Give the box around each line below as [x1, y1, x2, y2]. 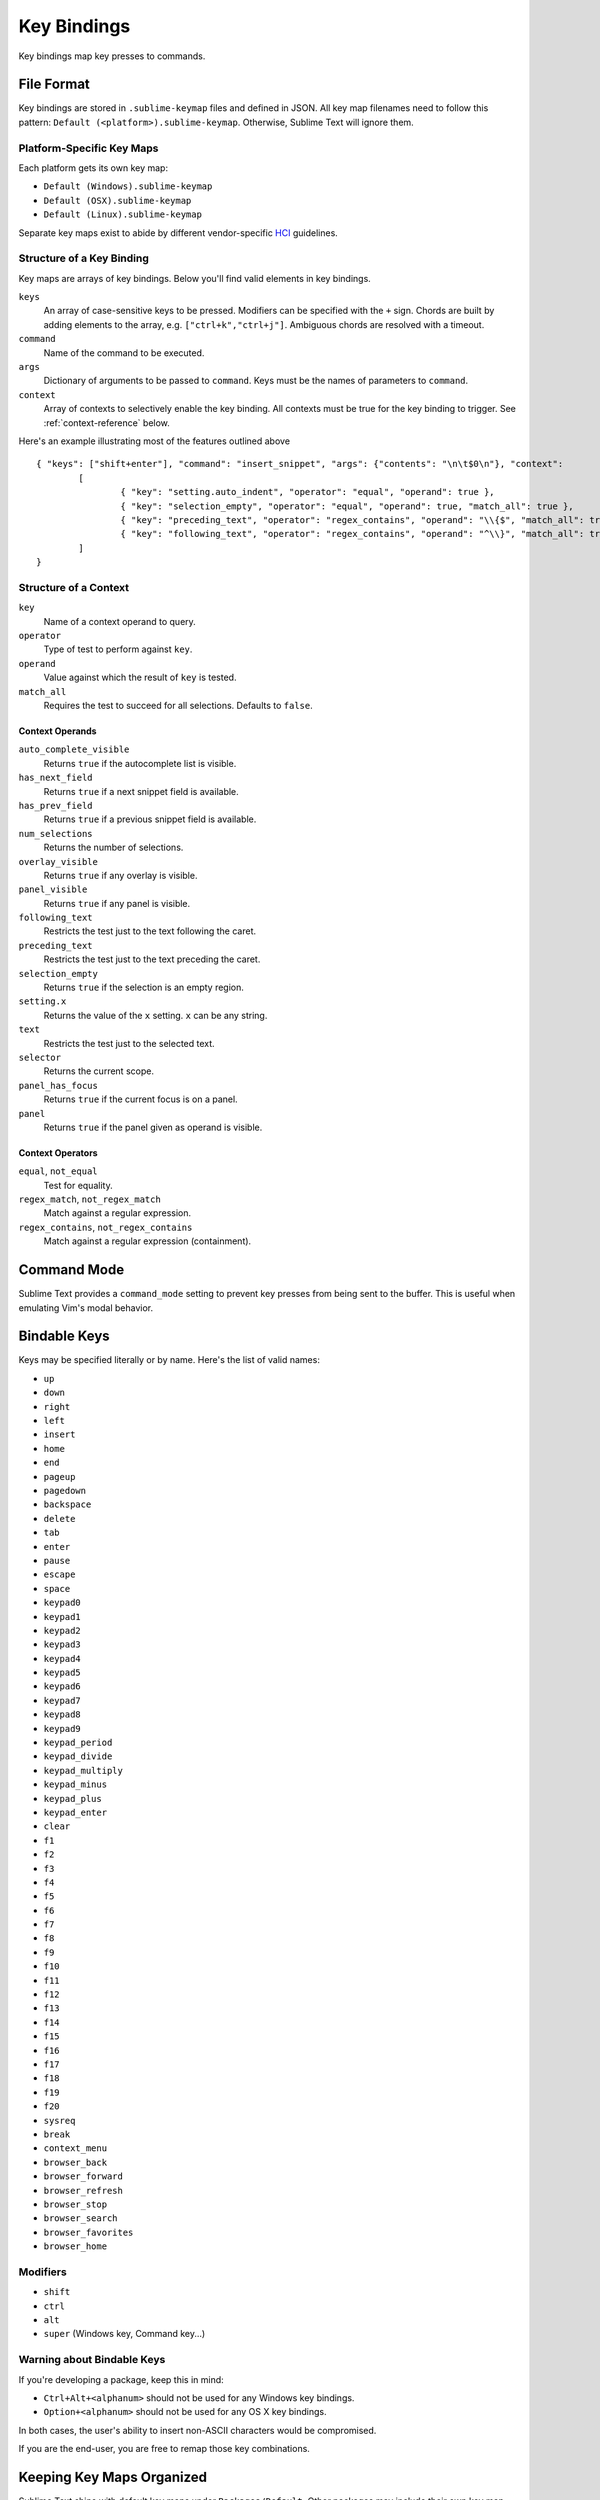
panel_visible [18, 884, 88, 895]
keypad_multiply [43, 1765, 124, 1776]
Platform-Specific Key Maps [18, 141, 159, 155]
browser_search [43, 2213, 119, 2224]
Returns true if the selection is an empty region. [43, 981, 245, 994]
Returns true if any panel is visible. [43, 897, 191, 909]
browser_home [43, 2241, 108, 2252]
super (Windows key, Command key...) [43, 2328, 206, 2340]
